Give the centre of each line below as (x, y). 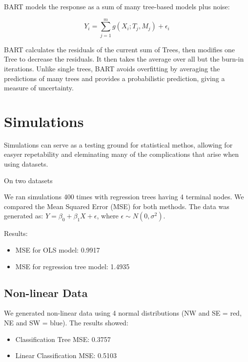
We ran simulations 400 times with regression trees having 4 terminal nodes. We (124, 197)
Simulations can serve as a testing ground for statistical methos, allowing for (118, 144)
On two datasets (28, 180)
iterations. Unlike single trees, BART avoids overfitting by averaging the (112, 68)
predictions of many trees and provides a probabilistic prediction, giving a (114, 78)
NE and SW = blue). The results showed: (66, 322)
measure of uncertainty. (39, 88)
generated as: (24, 216)
